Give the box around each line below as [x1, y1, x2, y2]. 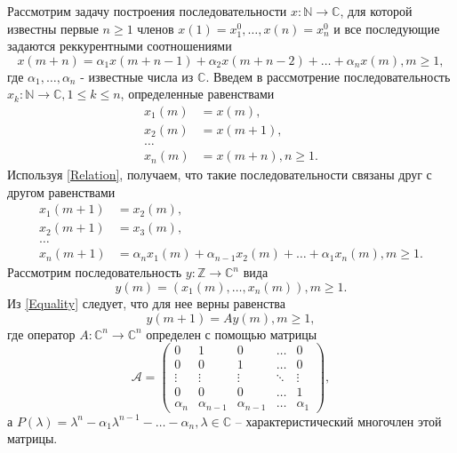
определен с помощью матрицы [146, 324, 317, 343]
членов [137, 19, 174, 37]
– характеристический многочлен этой [235, 411, 442, 430]
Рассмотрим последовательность [7, 263, 182, 282]
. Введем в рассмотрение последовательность [205, 67, 451, 85]
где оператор [7, 324, 76, 343]
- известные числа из [80, 67, 194, 85]
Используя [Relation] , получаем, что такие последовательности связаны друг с [7, 165, 432, 184]
